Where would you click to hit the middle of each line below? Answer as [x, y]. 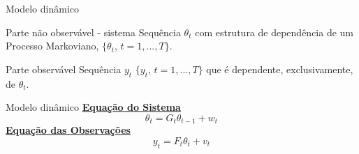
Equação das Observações [68, 130]
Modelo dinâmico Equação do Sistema [93, 107]
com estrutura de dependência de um [274, 32]
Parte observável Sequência [64, 69]
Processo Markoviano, [52, 46]
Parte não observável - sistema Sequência [93, 32]
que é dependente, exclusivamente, [280, 69]
